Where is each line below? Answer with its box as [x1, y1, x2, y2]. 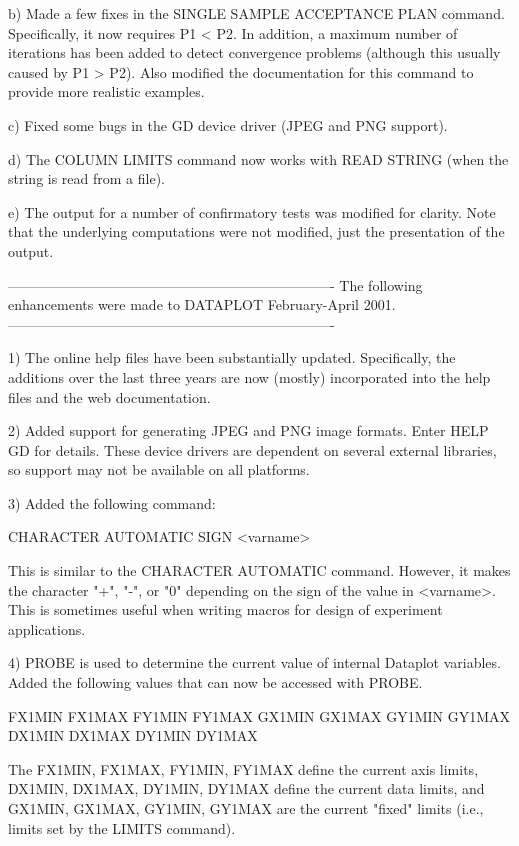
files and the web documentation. [8, 386, 211, 407]
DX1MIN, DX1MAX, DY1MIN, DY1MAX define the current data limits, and [8, 778, 485, 799]
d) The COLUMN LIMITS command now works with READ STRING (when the [8, 148, 509, 169]
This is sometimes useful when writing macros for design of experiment [8, 599, 443, 620]
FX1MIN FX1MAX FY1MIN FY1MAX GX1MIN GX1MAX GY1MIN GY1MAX [8, 705, 511, 726]
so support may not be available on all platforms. [8, 459, 310, 480]
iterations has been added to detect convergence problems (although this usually [8, 42, 501, 63]
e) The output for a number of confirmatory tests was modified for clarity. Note [8, 201, 496, 222]
